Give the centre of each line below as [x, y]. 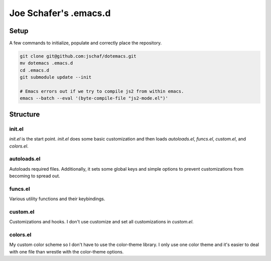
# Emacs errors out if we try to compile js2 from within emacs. [102, 91]
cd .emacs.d [35, 70]
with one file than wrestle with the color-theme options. [66, 251]
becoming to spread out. [35, 176]
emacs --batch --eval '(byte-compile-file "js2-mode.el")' [94, 98]
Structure [25, 114]
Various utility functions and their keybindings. [57, 199]
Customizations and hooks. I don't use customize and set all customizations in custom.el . [101, 222]
